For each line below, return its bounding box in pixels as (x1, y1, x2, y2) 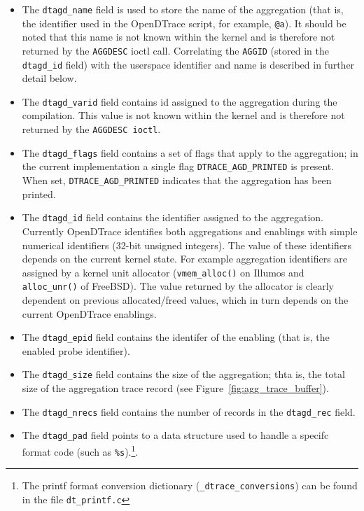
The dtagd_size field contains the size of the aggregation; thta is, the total (22, 367, 345, 381)
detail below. (22, 71, 77, 85)
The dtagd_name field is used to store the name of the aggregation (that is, (22, 2, 344, 16)
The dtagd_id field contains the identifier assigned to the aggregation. (22, 210, 323, 225)
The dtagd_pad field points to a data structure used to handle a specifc (22, 428, 329, 442)
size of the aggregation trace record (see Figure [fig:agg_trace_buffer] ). (22, 381, 329, 395)
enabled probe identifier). (22, 343, 130, 358)
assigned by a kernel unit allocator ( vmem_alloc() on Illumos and (22, 265, 304, 279)
